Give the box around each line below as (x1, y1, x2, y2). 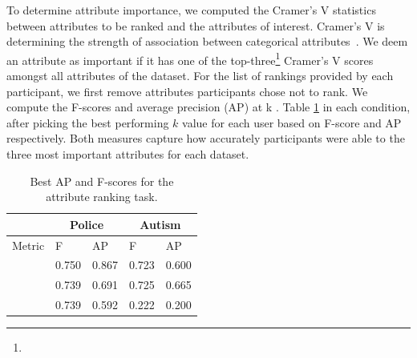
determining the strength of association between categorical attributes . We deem (6, 33, 408, 50)
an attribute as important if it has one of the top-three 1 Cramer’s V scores (6, 49, 374, 68)
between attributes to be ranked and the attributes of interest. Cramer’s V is (6, 17, 385, 34)
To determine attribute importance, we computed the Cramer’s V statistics (6, 2, 376, 18)
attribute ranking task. (46, 188, 158, 205)
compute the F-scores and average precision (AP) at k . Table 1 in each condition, (6, 99, 411, 115)
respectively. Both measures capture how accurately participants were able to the (6, 130, 405, 147)
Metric (12, 236, 45, 253)
